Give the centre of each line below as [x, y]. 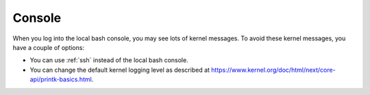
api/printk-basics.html [61, 79]
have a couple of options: [49, 47]
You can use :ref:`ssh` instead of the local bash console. [109, 60]
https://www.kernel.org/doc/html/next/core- [273, 70]
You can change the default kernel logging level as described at [120, 70]
